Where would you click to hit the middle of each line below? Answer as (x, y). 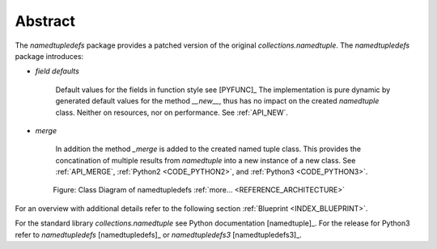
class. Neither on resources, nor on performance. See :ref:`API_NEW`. (172, 112)
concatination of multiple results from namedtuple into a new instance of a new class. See (206, 160)
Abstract (45, 21)
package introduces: (49, 56)
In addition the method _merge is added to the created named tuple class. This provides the (208, 149)
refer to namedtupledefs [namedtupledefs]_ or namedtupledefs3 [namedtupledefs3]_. (159, 234)
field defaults (57, 71)
